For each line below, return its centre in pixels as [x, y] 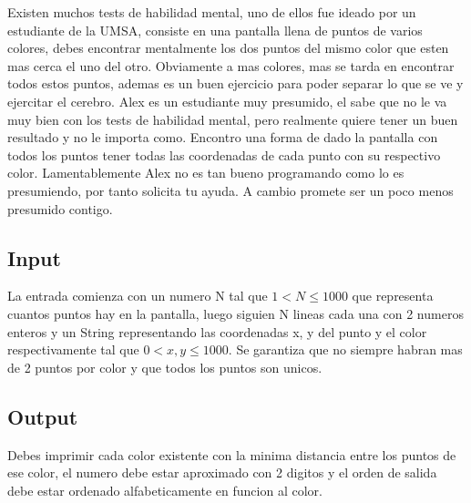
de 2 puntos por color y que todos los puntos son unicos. [165, 367]
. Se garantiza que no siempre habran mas [345, 349]
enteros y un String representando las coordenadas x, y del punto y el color [217, 331]
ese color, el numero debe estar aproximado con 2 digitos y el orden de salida [222, 472]
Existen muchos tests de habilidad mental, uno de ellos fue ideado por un [212, 12]
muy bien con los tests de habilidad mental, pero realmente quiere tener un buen [233, 119]
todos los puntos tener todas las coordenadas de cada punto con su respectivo [224, 154]
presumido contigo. [60, 208]
